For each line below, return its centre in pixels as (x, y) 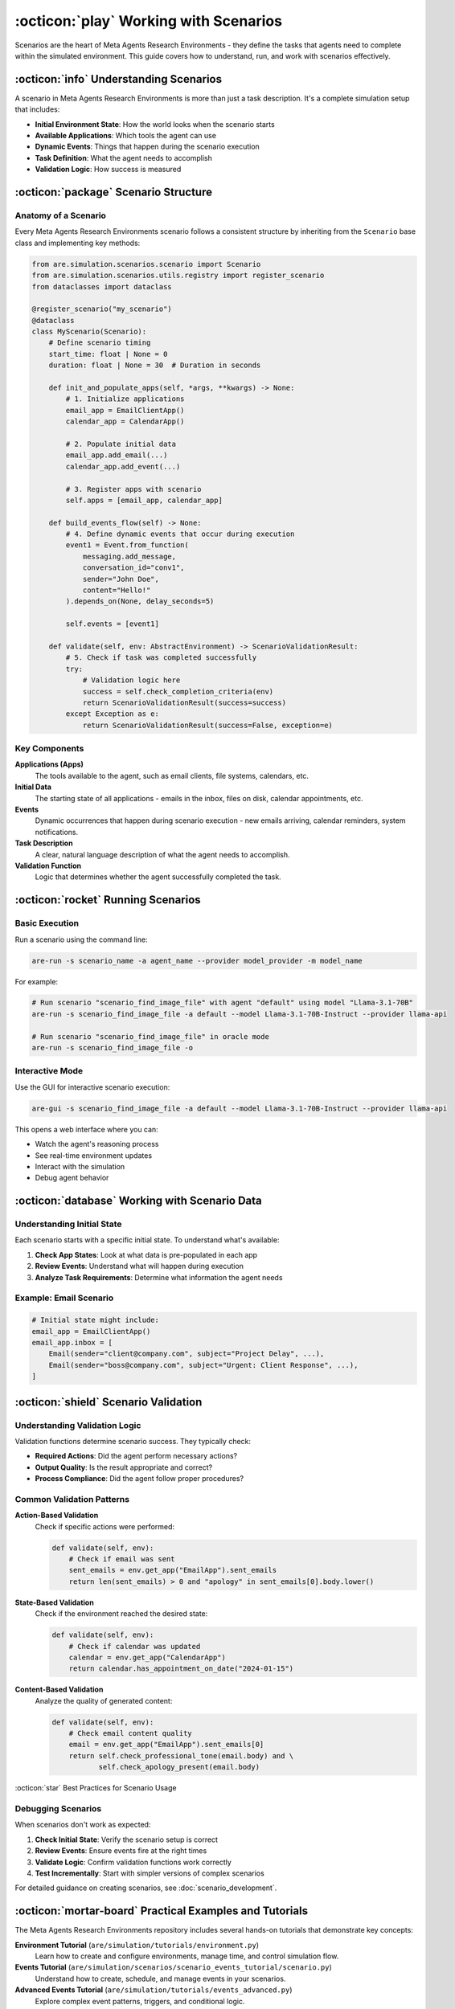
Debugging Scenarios (58, 1808)
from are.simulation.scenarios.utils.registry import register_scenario (178, 276)
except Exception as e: (113, 714)
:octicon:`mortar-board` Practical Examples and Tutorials (162, 1911)
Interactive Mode (49, 1071)
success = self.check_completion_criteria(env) (178, 691)
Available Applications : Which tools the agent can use (126, 136)
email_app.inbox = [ (72, 1342)
